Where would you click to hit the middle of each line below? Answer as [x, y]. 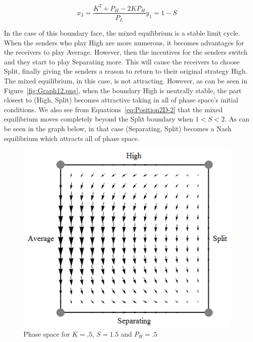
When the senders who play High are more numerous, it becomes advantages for [124, 42]
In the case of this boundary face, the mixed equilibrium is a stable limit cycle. [122, 33]
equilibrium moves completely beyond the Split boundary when [99, 119]
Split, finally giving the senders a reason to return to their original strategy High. [126, 71]
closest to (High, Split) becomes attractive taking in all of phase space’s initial [121, 100]
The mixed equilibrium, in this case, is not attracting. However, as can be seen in [126, 80]
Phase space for [47, 333]
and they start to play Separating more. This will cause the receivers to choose [122, 61]
